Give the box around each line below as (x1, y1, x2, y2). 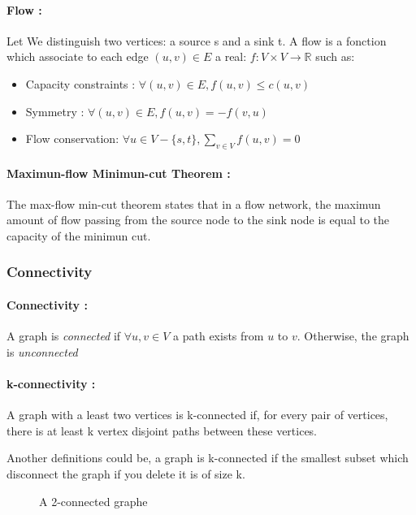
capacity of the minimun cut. (6, 227, 151, 244)
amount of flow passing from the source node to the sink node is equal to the (6, 211, 390, 228)
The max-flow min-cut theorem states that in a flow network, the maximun (6, 195, 381, 212)
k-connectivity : (6, 374, 96, 392)
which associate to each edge (6, 48, 149, 65)
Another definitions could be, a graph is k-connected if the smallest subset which (6, 449, 409, 466)
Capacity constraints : (25, 75, 136, 92)
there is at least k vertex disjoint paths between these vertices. (6, 422, 318, 439)
